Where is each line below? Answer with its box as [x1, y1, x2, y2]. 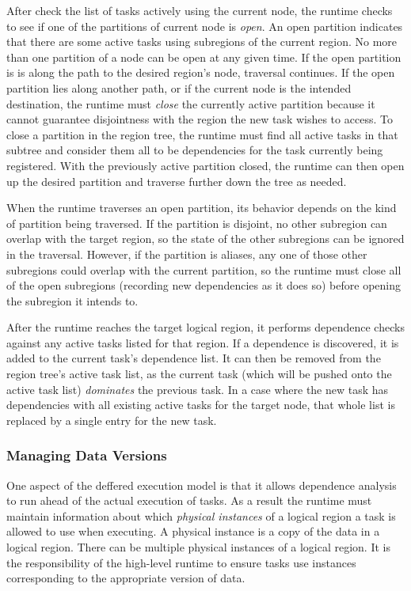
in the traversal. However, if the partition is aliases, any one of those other [6, 245, 367, 262]
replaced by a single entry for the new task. [6, 411, 217, 428]
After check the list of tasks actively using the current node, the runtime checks [6, 2, 393, 18]
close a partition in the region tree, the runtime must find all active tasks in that [6, 126, 398, 142]
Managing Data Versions [6, 445, 167, 465]
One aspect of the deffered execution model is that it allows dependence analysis [6, 476, 397, 493]
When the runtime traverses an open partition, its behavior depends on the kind [6, 199, 397, 216]
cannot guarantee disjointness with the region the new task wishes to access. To [6, 111, 393, 127]
